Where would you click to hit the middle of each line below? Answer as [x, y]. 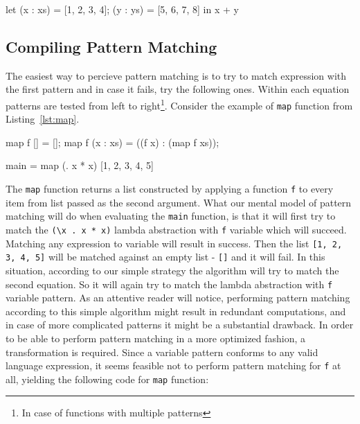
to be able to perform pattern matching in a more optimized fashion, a [156, 338]
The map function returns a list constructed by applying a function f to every [170, 189]
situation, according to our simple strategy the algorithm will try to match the [172, 270]
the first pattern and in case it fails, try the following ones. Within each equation [178, 89]
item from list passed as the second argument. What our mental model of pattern [179, 202]
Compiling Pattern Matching [111, 46]
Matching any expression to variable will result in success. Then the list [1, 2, [174, 243]
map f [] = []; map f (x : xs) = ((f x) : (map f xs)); [112, 142]
